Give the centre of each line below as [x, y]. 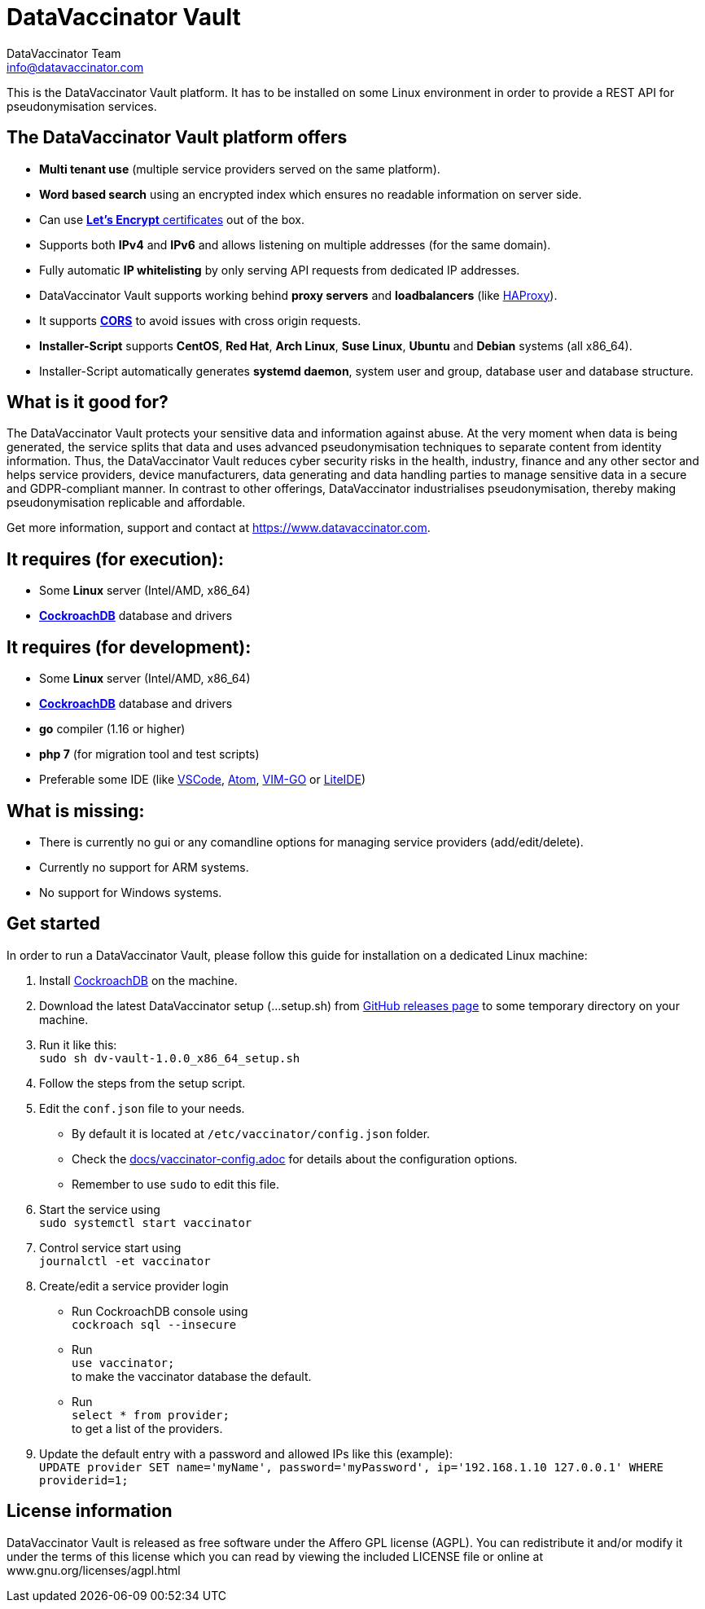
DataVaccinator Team [64, 53]
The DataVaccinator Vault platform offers [177, 138]
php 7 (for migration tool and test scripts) [149, 754]
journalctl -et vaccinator [125, 1261]
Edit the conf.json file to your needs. [142, 1108]
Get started [53, 924]
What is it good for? [88, 402]
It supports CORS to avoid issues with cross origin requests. [200, 320]
